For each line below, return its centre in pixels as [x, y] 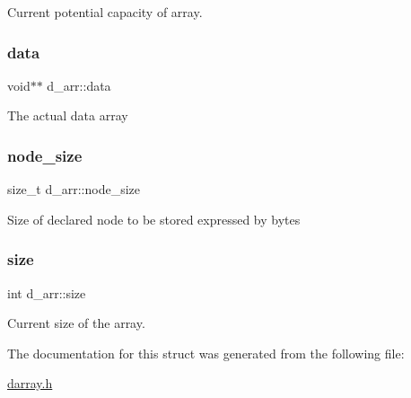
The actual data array [68, 115]
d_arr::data [79, 85]
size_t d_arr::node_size [74, 189]
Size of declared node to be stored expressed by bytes [154, 219]
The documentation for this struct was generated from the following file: [206, 353]
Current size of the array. [76, 323]
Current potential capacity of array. [105, 12]
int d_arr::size [47, 292]
